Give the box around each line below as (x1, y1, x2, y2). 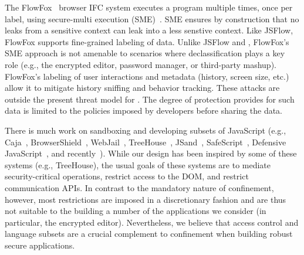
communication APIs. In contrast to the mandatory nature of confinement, (5, 181, 274, 193)
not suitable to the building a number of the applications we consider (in (5, 205, 266, 217)
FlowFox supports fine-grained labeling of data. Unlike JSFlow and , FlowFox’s (5, 35, 289, 47)
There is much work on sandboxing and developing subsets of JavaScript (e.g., (5, 124, 286, 136)
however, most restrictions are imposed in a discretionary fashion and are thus (5, 193, 286, 205)
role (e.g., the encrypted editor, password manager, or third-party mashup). (5, 58, 276, 70)
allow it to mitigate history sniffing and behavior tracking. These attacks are (5, 81, 280, 94)
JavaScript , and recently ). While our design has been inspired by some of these (5, 147, 297, 159)
